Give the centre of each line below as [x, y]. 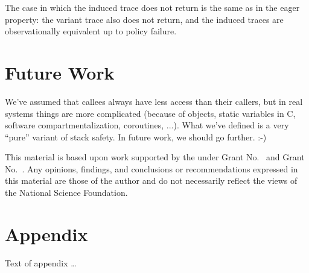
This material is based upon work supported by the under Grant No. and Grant [155, 157]
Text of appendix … [41, 262]
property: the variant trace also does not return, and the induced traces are [144, 19]
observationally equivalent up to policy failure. [91, 31]
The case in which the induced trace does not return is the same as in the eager [152, 7]
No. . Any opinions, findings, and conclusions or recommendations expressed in [151, 168]
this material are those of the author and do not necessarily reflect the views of [151, 180]
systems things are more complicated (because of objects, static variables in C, [150, 113]
